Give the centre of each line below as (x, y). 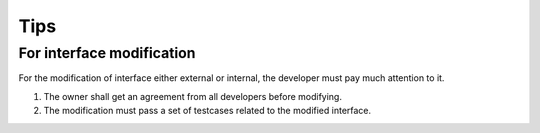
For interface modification (107, 53)
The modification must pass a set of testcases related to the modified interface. (207, 111)
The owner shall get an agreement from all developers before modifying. (192, 96)
